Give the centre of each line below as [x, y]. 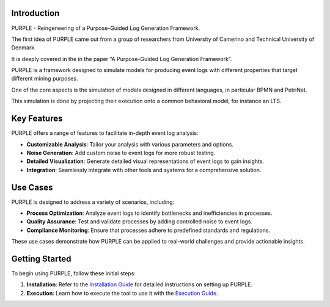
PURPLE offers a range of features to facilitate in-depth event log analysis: [105, 133]
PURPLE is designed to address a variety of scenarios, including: [93, 202]
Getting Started [41, 259]
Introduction [35, 13]
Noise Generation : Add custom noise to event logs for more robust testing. [121, 153]
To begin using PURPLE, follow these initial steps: [73, 273]
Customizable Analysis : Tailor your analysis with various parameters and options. [130, 144]
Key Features [37, 119]
